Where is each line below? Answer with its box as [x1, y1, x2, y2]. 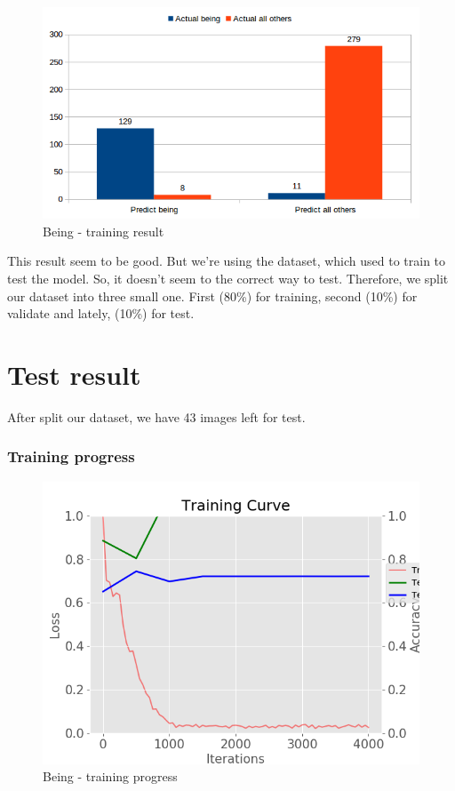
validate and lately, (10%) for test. [7, 304, 195, 323]
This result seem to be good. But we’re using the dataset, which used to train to [7, 252, 446, 270]
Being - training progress [43, 767, 178, 786]
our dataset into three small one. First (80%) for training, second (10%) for [7, 286, 418, 305]
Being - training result [43, 221, 164, 240]
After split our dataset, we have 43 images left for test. [7, 407, 306, 426]
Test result [7, 356, 141, 393]
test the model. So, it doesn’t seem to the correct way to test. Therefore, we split [7, 269, 449, 288]
